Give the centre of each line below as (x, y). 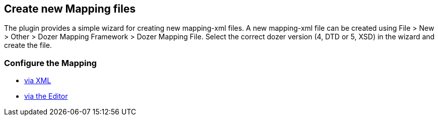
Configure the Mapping (50, 63)
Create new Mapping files (70, 9)
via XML (38, 81)
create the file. (28, 45)
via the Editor (46, 96)
